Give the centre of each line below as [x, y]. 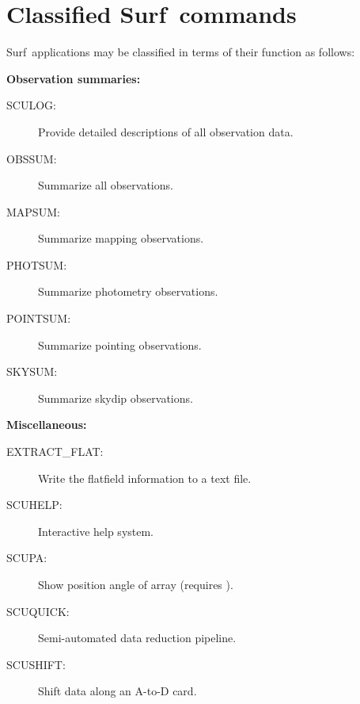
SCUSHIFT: [36, 664]
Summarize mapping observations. [121, 238]
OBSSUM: [32, 158]
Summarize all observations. [106, 185]
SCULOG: [31, 105]
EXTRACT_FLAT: [55, 451]
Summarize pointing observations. [120, 344]
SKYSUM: [32, 371]
